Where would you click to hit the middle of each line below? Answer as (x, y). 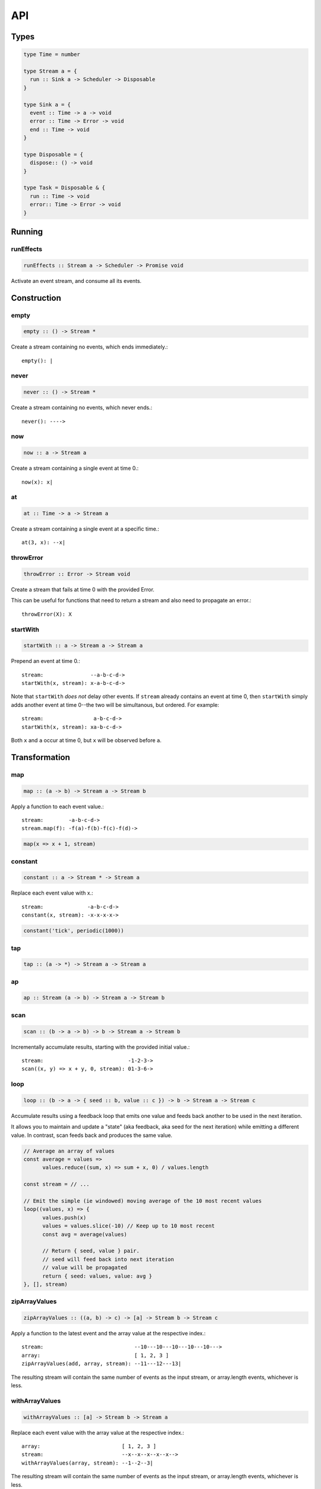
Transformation (41, 757)
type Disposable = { (53, 154)
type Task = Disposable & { (64, 188)
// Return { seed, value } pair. (91, 1251)
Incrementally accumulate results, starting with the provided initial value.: (100, 1047)
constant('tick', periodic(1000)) (74, 931)
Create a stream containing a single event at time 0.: (75, 468)
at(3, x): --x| (44, 543)
